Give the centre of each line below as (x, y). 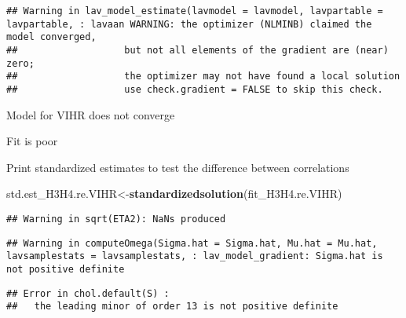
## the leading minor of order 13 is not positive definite (172, 307)
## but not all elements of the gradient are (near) (198, 50)
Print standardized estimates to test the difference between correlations (178, 167)
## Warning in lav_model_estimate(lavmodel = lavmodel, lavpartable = (195, 11)
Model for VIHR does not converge (91, 114)
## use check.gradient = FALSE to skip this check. (195, 89)
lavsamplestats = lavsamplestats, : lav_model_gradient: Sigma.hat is (195, 256)
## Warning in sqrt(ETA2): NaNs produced (116, 219)
